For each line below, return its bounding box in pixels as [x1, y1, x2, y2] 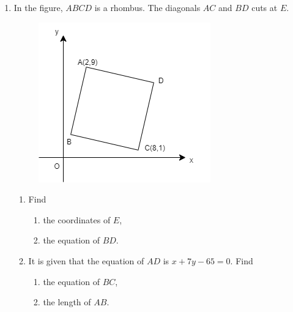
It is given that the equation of [28, 254, 144, 267]
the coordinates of [43, 213, 111, 226]
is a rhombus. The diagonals [94, 1, 201, 13]
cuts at [251, 1, 278, 13]
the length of [43, 295, 91, 308]
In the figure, [13, 1, 63, 13]
